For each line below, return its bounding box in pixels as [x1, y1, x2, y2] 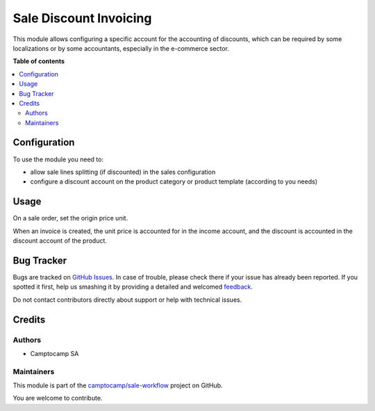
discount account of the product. [12, 236, 108, 245]
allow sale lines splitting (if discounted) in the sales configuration [30, 168, 216, 176]
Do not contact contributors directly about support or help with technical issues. [12, 296, 242, 304]
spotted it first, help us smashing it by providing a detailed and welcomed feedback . [12, 282, 253, 291]
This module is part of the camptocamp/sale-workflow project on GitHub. [12, 381, 223, 389]
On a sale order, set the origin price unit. [12, 214, 128, 223]
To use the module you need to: [12, 155, 104, 163]
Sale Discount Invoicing [12, 10, 152, 26]
